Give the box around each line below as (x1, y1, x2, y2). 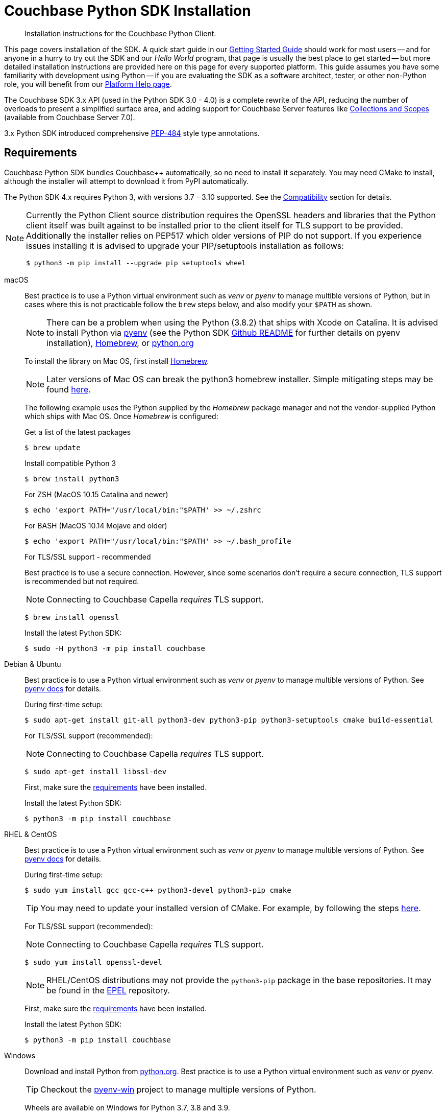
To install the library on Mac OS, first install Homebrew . (24, 356, 209, 365)
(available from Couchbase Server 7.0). (4, 112, 135, 122)
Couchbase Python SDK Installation (4, 2, 251, 19)
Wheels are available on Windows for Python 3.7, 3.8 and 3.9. (24, 1103, 230, 1112)
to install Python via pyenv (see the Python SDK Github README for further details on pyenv (46, 327, 400, 338)
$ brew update (24, 443, 81, 452)
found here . (46, 384, 91, 394)
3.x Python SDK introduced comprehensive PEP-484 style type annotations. (4, 128, 260, 137)
